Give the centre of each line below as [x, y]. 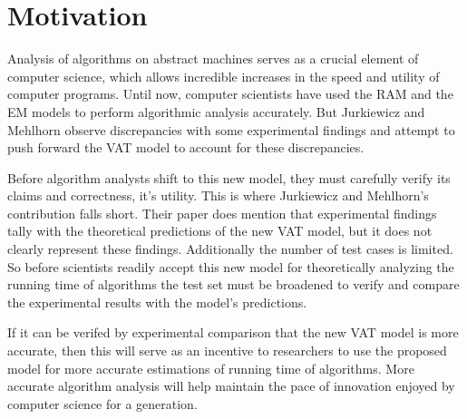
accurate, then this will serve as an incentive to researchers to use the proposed [227, 351]
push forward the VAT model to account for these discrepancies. [186, 147]
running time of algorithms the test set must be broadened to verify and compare [233, 284]
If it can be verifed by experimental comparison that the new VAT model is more [233, 332]
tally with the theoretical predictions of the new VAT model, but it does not [220, 231]
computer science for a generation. [102, 403]
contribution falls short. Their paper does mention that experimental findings [222, 213]
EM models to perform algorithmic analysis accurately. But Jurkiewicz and [216, 111]
